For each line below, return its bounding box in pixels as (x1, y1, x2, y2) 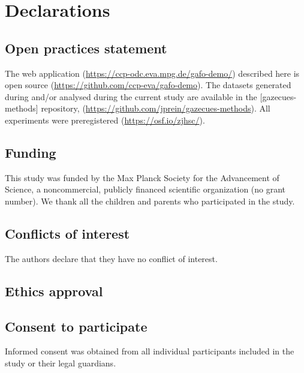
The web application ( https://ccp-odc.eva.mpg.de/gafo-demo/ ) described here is (5, 67, 300, 79)
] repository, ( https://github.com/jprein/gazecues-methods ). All (35, 102, 270, 115)
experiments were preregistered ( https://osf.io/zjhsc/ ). (5, 113, 205, 126)
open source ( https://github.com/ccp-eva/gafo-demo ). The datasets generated (5, 79, 291, 91)
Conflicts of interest (5, 224, 130, 242)
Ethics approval (5, 281, 103, 300)
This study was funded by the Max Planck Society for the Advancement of (5, 171, 279, 184)
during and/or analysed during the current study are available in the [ (5, 90, 263, 103)
